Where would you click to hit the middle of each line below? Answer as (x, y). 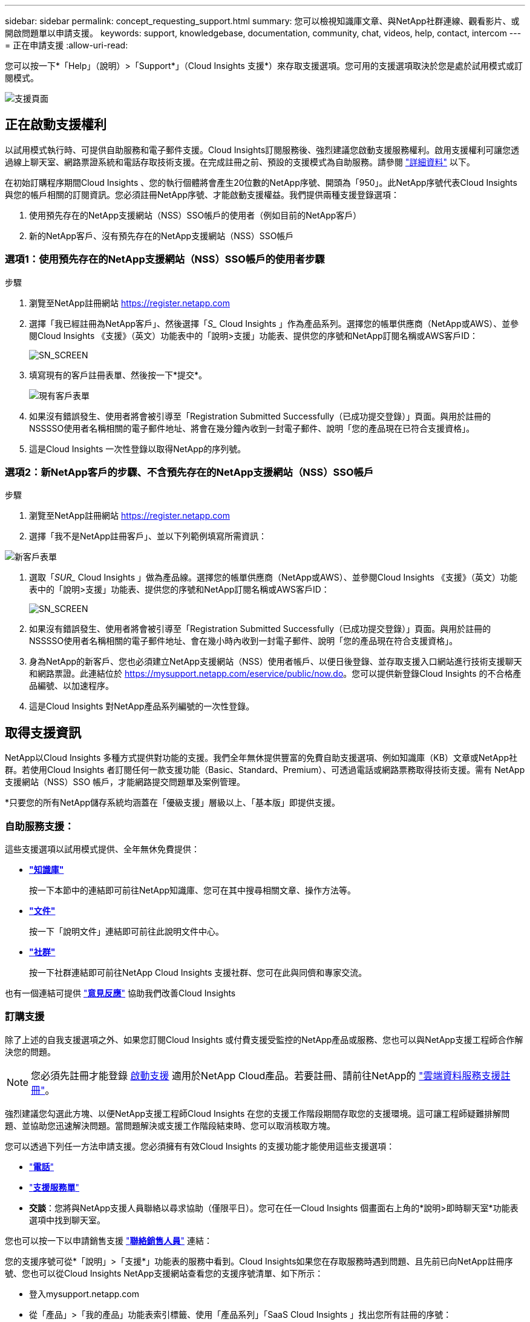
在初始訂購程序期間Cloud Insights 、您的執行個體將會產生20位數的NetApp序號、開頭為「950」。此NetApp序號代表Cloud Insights (261, 182)
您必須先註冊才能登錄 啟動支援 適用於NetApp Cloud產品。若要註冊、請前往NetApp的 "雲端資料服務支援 (266, 1075)
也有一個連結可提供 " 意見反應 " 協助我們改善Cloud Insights (120, 993)
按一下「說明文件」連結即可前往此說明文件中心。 (126, 931)
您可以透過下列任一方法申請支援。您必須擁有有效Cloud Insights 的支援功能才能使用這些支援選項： (200, 1146)
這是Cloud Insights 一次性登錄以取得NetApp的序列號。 (138, 449)
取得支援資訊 (43, 732)
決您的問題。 (30, 1051)
